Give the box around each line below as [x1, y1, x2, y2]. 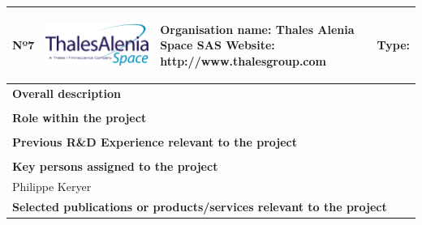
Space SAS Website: [160, 36, 275, 53]
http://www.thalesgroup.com [160, 52, 326, 69]
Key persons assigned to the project [12, 157, 218, 174]
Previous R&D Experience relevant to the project [12, 133, 297, 150]
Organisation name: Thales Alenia [160, 20, 355, 37]
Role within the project [12, 108, 147, 125]
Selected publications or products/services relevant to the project [12, 197, 387, 214]
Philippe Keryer [12, 177, 92, 194]
